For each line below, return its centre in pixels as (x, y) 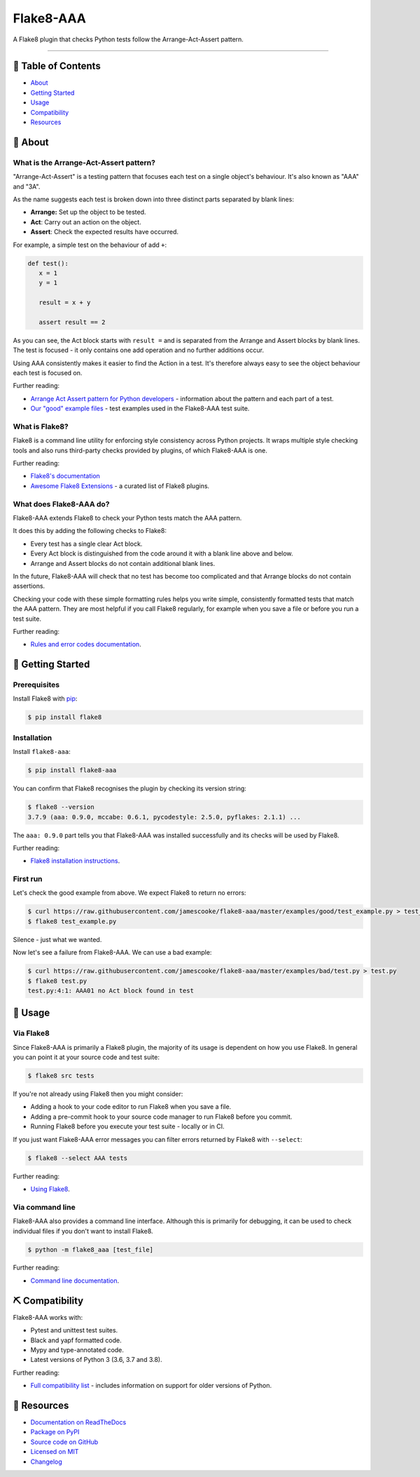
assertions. (29, 586)
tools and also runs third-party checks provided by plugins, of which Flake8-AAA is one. (140, 450)
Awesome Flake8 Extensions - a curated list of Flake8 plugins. (120, 486)
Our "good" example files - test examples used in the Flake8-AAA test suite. (140, 409)
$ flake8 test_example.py (72, 921)
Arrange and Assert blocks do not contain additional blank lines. (123, 563)
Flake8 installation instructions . (75, 861)
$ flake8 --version (61, 807)
